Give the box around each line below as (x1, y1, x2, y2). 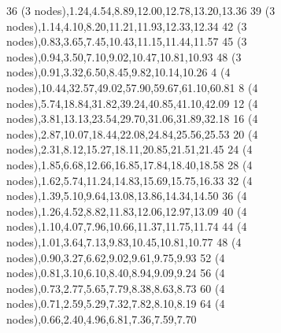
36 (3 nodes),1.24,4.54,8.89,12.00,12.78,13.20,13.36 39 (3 (6, 2, 275, 18)
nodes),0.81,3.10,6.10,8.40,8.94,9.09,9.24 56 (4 (6, 265, 225, 281)
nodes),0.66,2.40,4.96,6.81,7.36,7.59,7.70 (6, 310, 197, 327)
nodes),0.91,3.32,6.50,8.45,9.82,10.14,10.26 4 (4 (6, 64, 231, 80)
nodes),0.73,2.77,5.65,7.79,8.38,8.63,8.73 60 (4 (6, 279, 225, 296)
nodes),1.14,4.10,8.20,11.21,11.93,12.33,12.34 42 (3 (6, 17, 247, 34)
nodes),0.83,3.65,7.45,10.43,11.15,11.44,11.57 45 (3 (6, 33, 247, 50)
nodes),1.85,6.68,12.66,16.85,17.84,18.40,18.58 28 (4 (6, 156, 253, 172)
